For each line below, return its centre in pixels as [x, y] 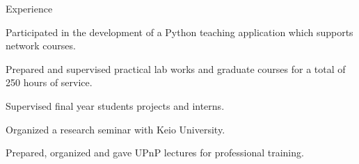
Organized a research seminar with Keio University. [115, 129]
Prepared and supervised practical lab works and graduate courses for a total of [176, 68]
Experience [29, 8]
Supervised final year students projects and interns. [115, 105]
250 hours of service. [49, 82]
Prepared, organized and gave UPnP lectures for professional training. [155, 153]
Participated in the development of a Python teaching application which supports [179, 32]
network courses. [41, 46]
